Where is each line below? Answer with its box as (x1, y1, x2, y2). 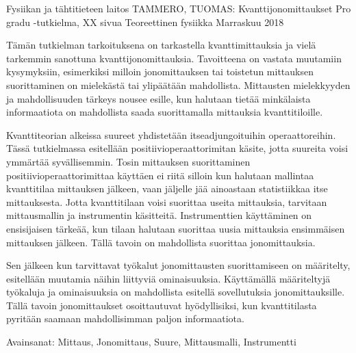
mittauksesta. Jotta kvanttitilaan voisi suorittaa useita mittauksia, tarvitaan (6, 194, 327, 209)
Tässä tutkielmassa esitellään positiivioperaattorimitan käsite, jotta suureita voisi (6, 141, 348, 155)
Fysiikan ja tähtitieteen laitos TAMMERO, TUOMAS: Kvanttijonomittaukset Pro (6, 1, 351, 15)
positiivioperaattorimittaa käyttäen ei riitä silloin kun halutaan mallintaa (6, 168, 314, 182)
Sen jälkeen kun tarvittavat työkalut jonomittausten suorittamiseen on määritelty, (6, 258, 351, 272)
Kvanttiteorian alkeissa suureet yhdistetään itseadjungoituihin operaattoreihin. (6, 127, 336, 142)
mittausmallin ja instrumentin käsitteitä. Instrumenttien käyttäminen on (6, 208, 312, 222)
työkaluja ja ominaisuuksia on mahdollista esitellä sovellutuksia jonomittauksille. (6, 285, 345, 299)
